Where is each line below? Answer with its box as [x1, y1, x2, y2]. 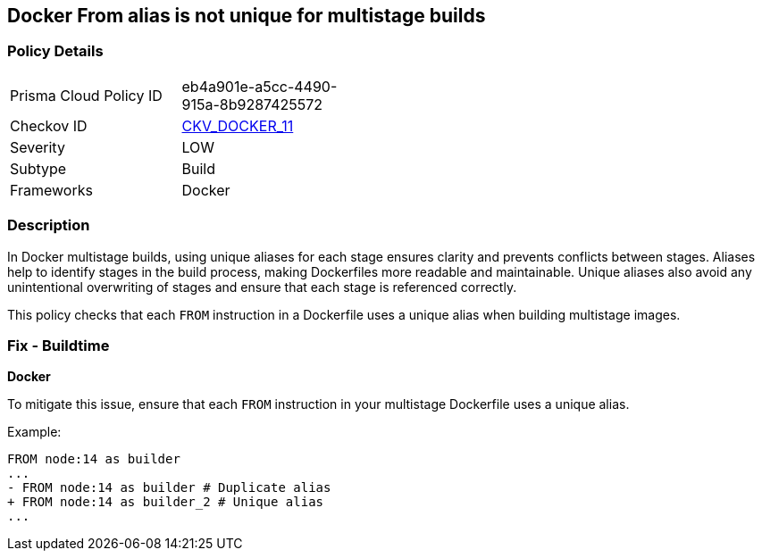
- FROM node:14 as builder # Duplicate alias [7, 480, 331, 496]
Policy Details [7, 42, 104, 61]
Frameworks [10, 180, 93, 199]
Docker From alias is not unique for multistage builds [7, 4, 486, 27]
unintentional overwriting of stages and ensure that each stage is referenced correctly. [7, 279, 517, 295]
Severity [10, 137, 65, 156]
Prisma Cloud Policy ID [10, 86, 163, 104]
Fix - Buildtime [7, 336, 110, 354]
